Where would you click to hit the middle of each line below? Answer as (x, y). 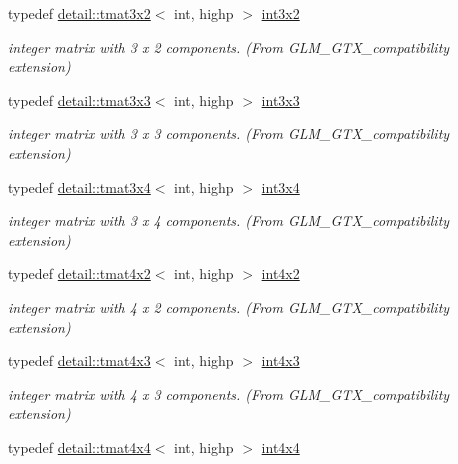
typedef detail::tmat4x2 (79, 273)
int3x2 (280, 13)
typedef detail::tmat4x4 (79, 446)
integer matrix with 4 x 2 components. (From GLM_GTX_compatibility (229, 306)
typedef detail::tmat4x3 (79, 360)
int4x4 (280, 446)
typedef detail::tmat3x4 (79, 186)
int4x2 (280, 273)
